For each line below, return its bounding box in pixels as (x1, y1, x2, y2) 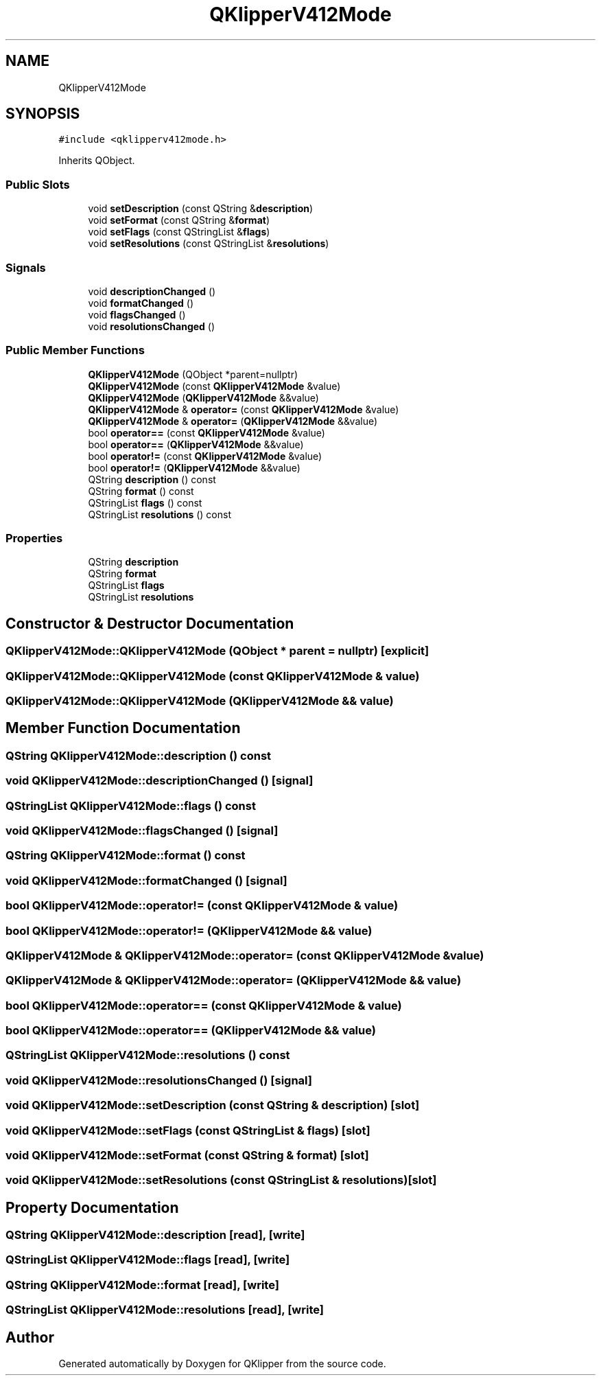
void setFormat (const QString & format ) (88, 214, 270, 227)
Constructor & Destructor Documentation (5, 614, 294, 632)
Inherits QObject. (58, 154, 135, 167)
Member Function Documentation (5, 719, 241, 737)
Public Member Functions (5, 343, 145, 358)
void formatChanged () (88, 297, 194, 309)
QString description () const (88, 473, 216, 485)
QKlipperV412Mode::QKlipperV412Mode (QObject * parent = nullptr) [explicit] (5, 644, 429, 658)
